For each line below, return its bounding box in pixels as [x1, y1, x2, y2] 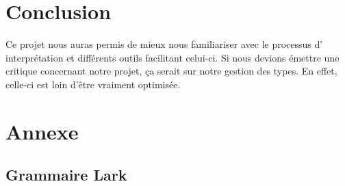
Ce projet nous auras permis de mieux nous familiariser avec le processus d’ [5, 37, 323, 51]
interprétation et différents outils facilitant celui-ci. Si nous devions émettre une [5, 50, 340, 64]
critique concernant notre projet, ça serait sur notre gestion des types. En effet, [5, 64, 337, 78]
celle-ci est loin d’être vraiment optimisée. [5, 77, 181, 91]
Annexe [5, 117, 79, 145]
